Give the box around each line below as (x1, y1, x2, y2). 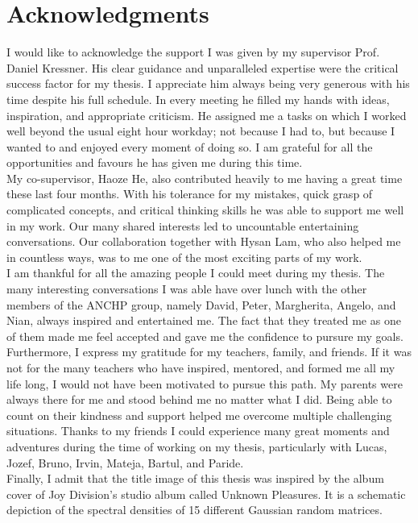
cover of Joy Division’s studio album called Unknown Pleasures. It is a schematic (6, 485, 406, 502)
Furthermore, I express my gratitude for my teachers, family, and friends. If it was (6, 343, 412, 360)
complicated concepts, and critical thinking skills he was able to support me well (6, 201, 404, 218)
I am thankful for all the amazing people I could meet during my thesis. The (6, 264, 385, 281)
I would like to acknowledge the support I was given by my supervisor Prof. (6, 44, 380, 60)
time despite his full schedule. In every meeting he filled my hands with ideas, (6, 90, 390, 107)
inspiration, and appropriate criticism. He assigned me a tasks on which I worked (6, 106, 407, 123)
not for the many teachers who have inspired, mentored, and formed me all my (6, 359, 395, 376)
